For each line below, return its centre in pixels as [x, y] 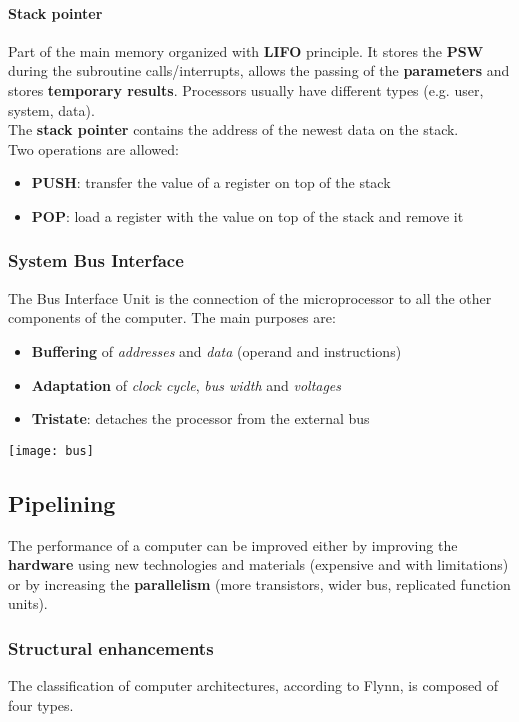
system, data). [51, 109]
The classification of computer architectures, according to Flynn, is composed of [253, 685]
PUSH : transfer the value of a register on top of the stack [211, 182]
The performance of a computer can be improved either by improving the [233, 544]
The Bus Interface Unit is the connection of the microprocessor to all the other [250, 297]
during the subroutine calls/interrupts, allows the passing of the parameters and [259, 70]
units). [28, 603]
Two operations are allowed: [93, 148]
